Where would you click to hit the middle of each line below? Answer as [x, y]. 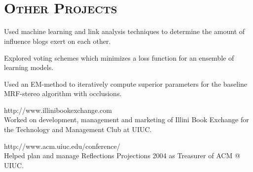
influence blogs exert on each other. [57, 41]
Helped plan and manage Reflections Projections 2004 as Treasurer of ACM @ [122, 155]
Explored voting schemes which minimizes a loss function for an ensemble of [119, 57]
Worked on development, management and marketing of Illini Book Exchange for [126, 120]
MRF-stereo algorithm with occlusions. [63, 93]
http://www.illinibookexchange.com [58, 110]
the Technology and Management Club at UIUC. [78, 129]
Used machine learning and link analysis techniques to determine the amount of [125, 31]
